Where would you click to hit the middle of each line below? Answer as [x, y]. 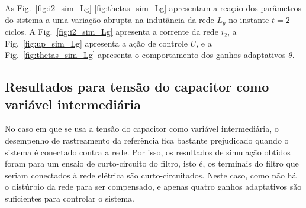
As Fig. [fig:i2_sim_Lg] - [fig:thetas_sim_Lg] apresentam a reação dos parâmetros [153, 8]
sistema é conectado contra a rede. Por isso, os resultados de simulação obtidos [148, 152]
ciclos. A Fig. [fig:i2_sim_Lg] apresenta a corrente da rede [112, 32]
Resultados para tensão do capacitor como [137, 87]
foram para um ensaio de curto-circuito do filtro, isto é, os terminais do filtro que [152, 163]
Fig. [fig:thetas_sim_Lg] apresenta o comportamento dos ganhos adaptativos [145, 55]
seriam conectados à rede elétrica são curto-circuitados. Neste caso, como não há [151, 175]
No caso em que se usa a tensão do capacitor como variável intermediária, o [142, 129]
